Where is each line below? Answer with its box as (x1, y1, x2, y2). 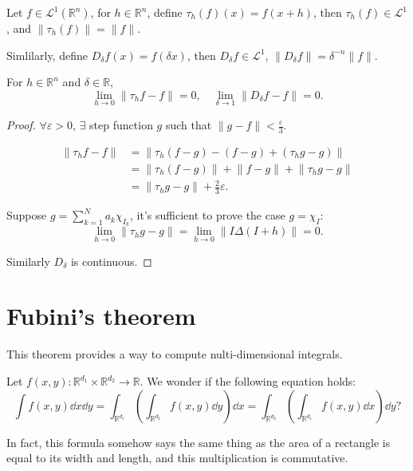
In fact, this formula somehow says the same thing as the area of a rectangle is (6, 433, 391, 450)
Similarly (6, 252, 50, 269)
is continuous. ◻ (70, 252, 152, 269)
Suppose (6, 207, 47, 224)
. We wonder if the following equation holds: (140, 373, 356, 389)
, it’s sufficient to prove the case (130, 207, 285, 224)
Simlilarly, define (6, 46, 88, 63)
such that (165, 117, 212, 133)
